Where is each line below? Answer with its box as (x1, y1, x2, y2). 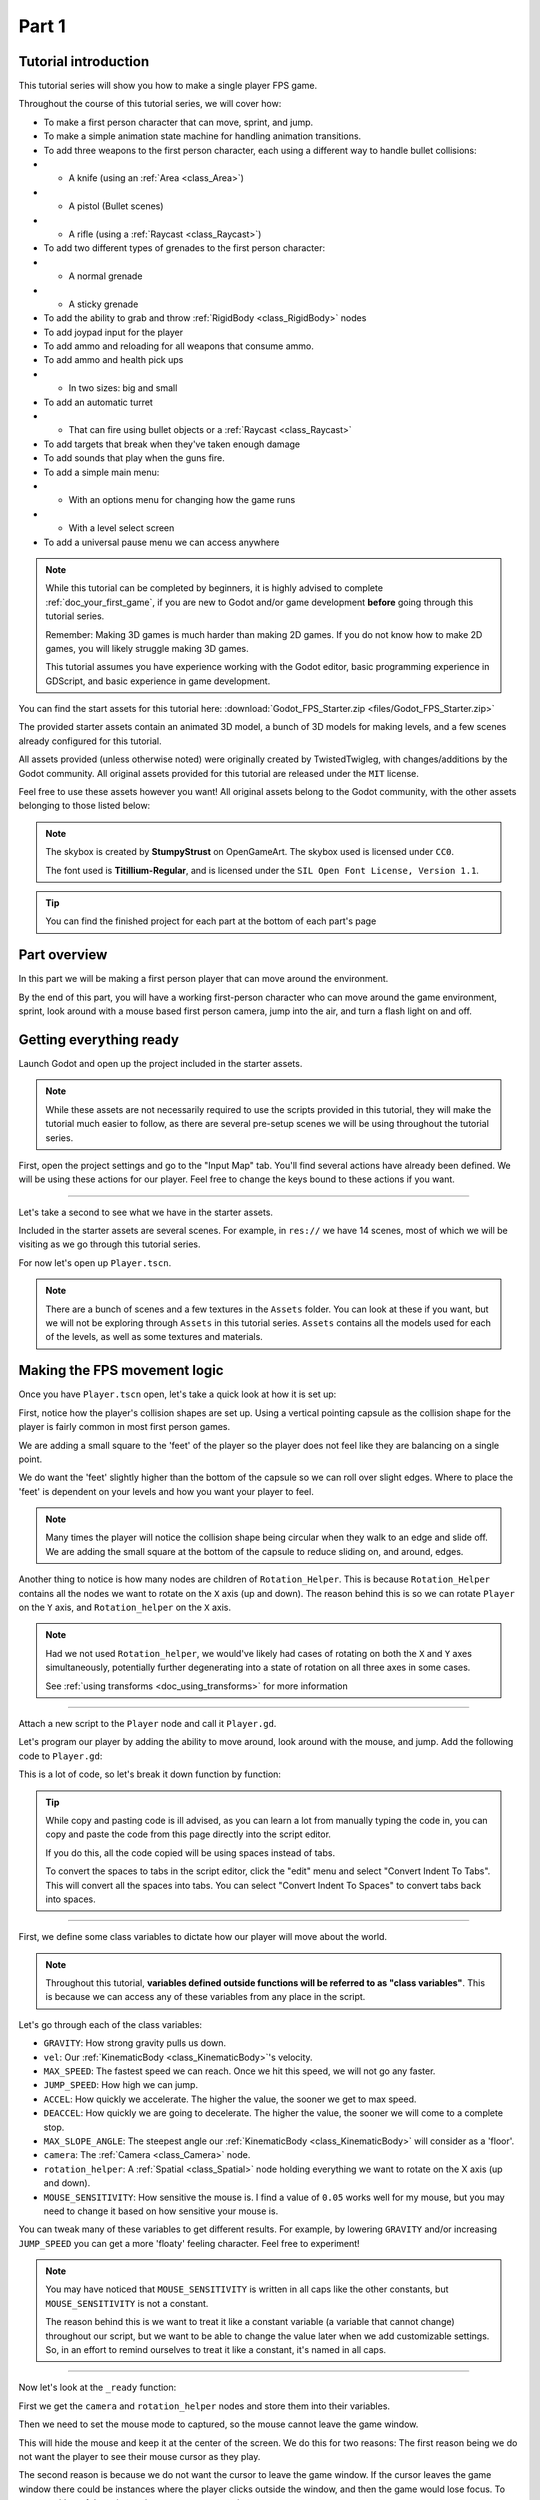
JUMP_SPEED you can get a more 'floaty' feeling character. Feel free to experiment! (18, 2237, 360, 2249)
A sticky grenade (68, 298, 139, 310)
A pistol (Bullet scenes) (68, 200, 164, 212)
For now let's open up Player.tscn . (18, 1256, 172, 1269)
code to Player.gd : (18, 1750, 103, 1762)
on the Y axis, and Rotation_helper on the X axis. (18, 1601, 232, 1614)
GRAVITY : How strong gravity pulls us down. (43, 2037, 227, 2049)
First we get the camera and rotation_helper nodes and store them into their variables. (18, 2400, 390, 2412)
